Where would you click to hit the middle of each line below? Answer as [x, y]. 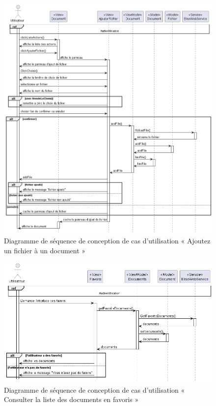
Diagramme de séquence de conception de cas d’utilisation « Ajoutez [107, 240]
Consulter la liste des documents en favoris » [71, 399]
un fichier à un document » [45, 250]
